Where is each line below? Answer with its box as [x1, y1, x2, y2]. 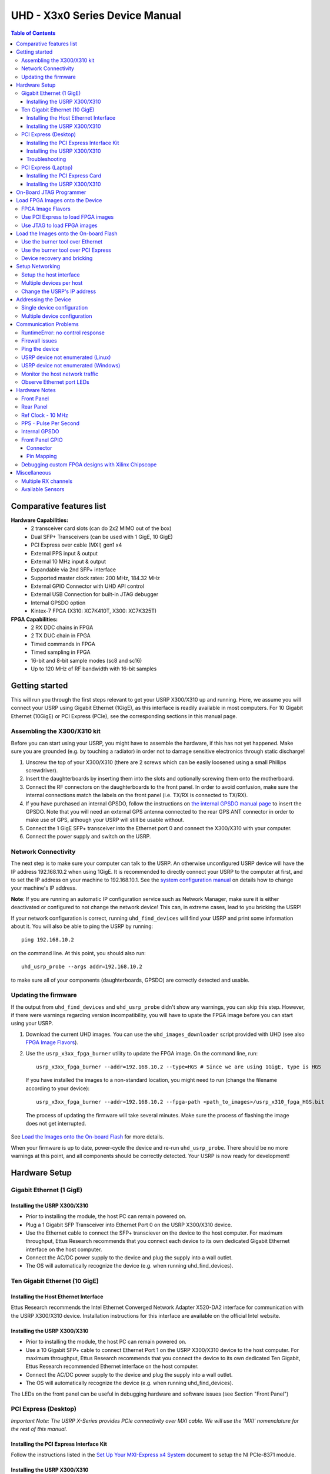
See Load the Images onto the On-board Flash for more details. [11, 1133, 165, 1140]
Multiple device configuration [21, 312, 92, 320]
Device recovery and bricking [21, 255, 93, 262]
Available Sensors [21, 486, 65, 493]
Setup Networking [16, 263, 61, 270]
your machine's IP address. [11, 884, 77, 891]
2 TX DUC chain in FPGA [31, 632, 91, 639]
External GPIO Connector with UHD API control [31, 583, 144, 590]
